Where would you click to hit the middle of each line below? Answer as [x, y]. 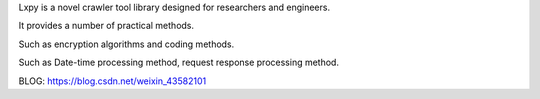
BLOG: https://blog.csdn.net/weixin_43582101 [112, 81]
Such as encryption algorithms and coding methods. [126, 44]
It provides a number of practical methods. [106, 26]
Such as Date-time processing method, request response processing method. [179, 62]
